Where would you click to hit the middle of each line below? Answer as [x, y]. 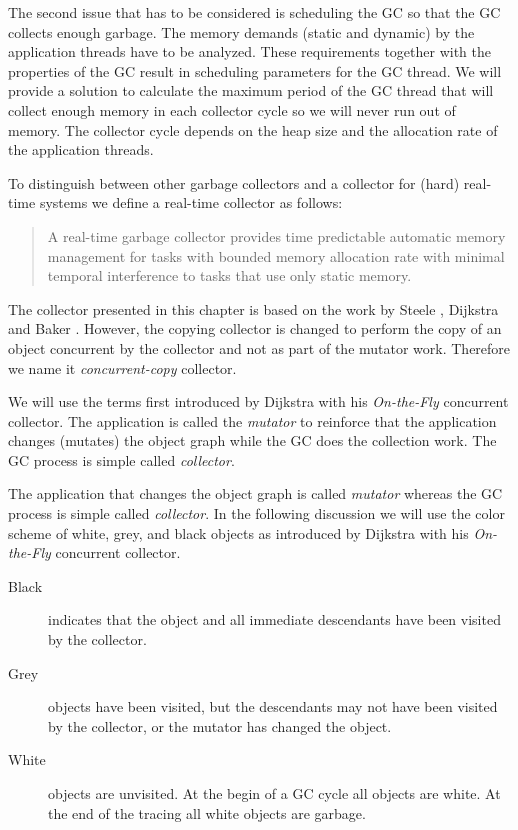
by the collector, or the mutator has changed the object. [220, 725]
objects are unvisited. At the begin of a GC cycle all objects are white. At [274, 793]
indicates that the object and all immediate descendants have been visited [274, 619]
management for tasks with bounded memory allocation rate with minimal [276, 255]
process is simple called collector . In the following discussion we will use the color [256, 513]
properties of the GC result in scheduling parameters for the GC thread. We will [255, 70]
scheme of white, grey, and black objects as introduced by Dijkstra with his [238, 532]
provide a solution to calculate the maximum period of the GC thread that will [251, 90]
